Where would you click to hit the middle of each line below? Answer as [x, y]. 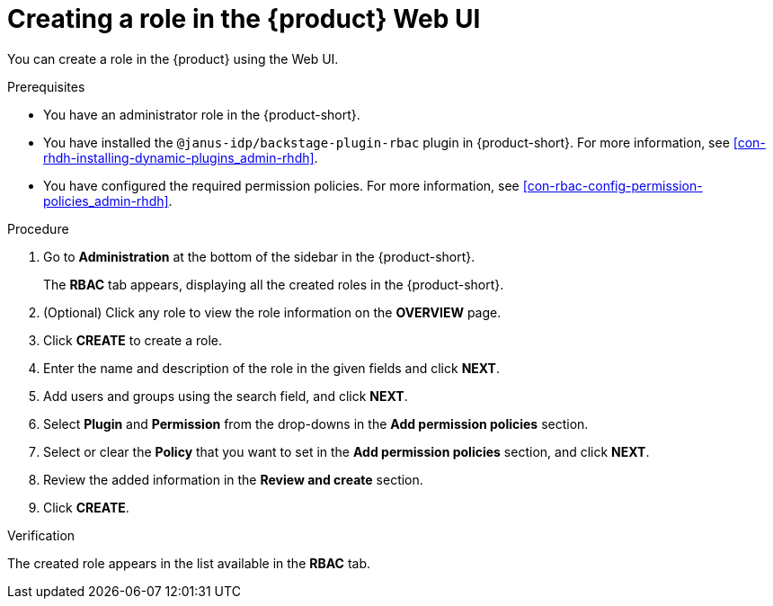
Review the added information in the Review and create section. [233, 479]
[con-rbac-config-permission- [613, 185]
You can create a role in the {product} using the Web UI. [173, 58]
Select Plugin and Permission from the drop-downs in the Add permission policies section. [316, 423]
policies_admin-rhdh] [106, 201]
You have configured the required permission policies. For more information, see [281, 185]
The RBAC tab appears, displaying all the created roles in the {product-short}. [274, 284]
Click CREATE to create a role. [133, 340]
